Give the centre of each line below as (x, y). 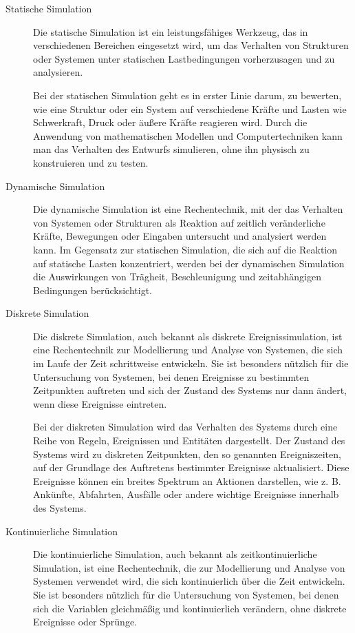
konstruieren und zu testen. (91, 162)
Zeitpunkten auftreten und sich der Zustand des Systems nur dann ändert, (190, 390)
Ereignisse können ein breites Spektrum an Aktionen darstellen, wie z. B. (187, 480)
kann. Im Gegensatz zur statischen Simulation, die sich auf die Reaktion (185, 249)
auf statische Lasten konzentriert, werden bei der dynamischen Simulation (189, 263)
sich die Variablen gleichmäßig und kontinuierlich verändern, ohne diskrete (190, 608)
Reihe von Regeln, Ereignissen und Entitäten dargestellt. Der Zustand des (189, 440)
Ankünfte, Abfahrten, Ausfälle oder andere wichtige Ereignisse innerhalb (186, 494)
